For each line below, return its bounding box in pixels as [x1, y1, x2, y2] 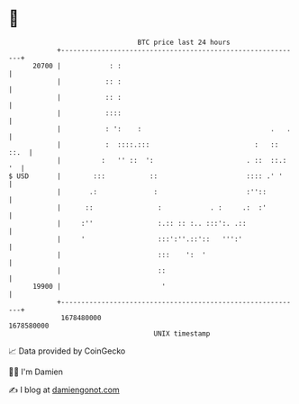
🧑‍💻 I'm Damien [8, 366, 64, 377]
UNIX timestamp [153, 328, 211, 338]
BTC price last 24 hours [137, 38, 231, 47]
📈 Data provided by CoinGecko [8, 346, 126, 356]
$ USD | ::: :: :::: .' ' [8, 171, 283, 181]
